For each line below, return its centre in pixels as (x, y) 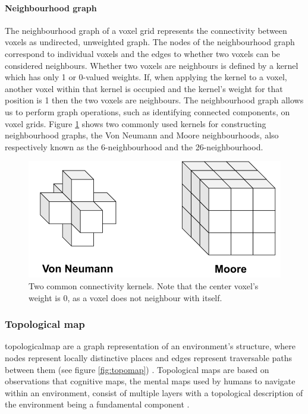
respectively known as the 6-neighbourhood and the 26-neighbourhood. (134, 146)
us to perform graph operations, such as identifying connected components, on (147, 111)
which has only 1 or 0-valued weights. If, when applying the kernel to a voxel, (146, 77)
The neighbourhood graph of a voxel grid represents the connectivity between (146, 30)
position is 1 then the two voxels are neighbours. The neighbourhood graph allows (154, 100)
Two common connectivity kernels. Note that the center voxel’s (144, 285)
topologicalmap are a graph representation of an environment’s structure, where (150, 346)
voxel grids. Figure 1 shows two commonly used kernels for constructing (136, 123)
